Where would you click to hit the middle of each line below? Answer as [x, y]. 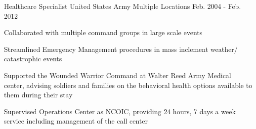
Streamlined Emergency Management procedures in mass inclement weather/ [121, 49]
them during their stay [38, 95]
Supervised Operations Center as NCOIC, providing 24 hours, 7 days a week [120, 111]
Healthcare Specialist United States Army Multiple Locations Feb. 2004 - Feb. [123, 6]
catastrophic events [33, 59]
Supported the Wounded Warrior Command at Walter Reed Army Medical [118, 75]
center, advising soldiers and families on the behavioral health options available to [128, 85]
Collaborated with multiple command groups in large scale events [103, 32]
